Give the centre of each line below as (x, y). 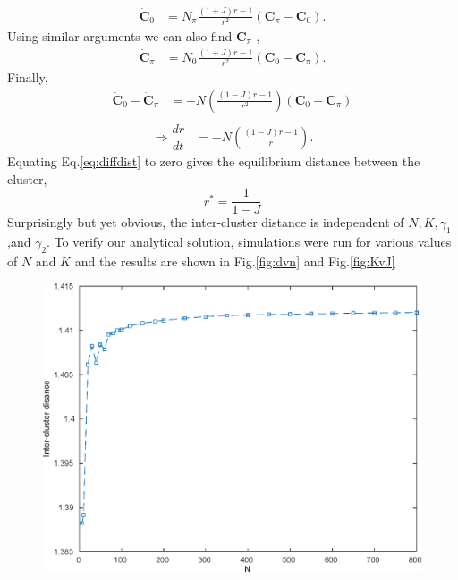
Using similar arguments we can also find (120, 36)
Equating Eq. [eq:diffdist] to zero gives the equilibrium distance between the (214, 161)
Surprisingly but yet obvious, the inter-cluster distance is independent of (206, 222)
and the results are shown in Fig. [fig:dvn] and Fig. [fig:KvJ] (235, 261)
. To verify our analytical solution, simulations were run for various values (249, 242)
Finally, (28, 77)
